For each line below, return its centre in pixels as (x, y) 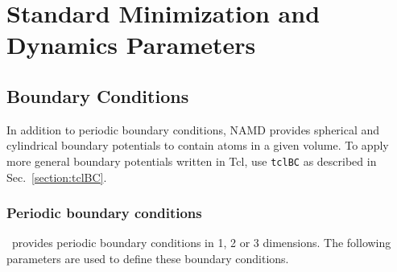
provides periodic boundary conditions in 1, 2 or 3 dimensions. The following (201, 243)
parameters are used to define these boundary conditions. (148, 259)
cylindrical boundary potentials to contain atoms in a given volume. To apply (198, 145)
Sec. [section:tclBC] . (57, 177)
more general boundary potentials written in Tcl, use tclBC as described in (192, 161)
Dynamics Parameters (131, 45)
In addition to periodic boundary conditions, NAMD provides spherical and (193, 129)
